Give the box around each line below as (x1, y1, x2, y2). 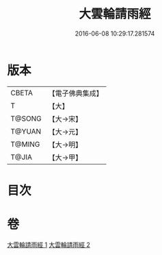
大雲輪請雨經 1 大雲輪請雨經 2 (7, 241, 91, 249)
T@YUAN (10, 126, 42, 136)
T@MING (10, 139, 40, 149)
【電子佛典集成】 (48, 88, 104, 98)
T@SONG (10, 114, 42, 123)
